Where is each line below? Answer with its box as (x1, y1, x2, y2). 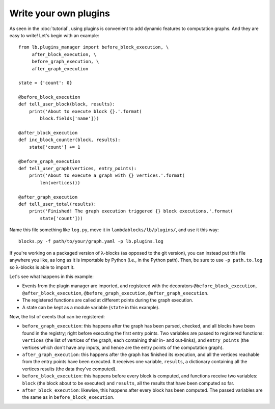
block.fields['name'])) (40, 116, 99, 122)
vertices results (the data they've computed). (22, 366, 117, 372)
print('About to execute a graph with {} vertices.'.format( (29, 173, 185, 178)
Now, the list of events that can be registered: (9, 314, 105, 319)
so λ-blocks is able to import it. (9, 264, 75, 270)
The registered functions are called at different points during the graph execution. (22, 297, 194, 303)
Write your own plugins (9, 8, 111, 19)
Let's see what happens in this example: (9, 274, 94, 280)
